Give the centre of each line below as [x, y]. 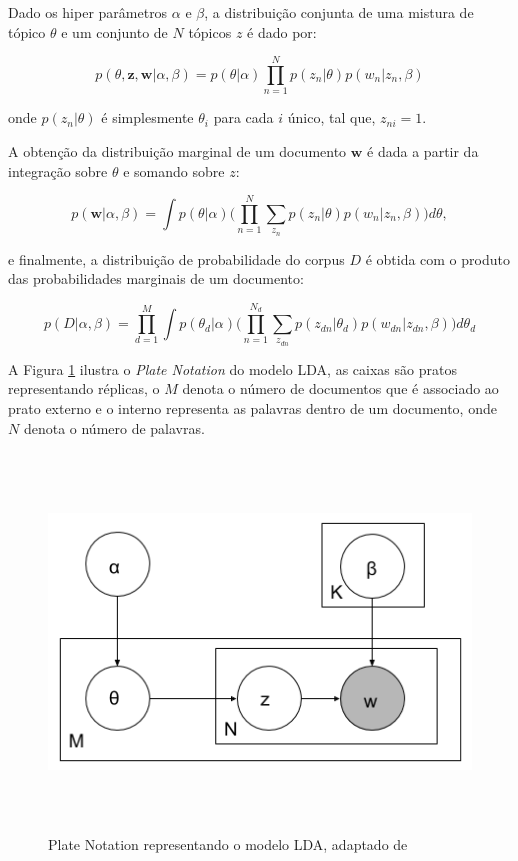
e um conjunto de [114, 31]
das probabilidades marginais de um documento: [156, 278]
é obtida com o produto [437, 258]
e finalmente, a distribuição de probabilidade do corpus [176, 258]
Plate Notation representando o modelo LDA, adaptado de [228, 843]
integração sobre [58, 170]
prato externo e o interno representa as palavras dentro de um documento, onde [252, 408]
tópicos [210, 31]
